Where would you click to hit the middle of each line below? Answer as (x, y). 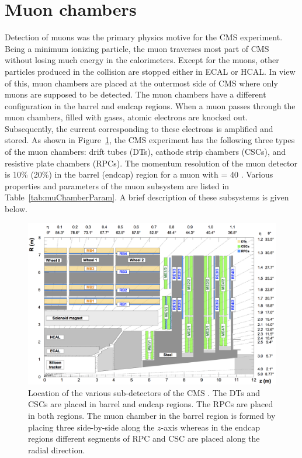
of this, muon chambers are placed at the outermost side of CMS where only (141, 83)
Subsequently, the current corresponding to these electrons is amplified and (139, 128)
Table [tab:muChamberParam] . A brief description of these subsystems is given (147, 197)
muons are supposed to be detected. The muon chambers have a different (136, 94)
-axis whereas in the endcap (210, 427)
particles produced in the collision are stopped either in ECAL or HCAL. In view (150, 71)
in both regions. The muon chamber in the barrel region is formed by (152, 415)
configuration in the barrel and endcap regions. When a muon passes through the (150, 105)
